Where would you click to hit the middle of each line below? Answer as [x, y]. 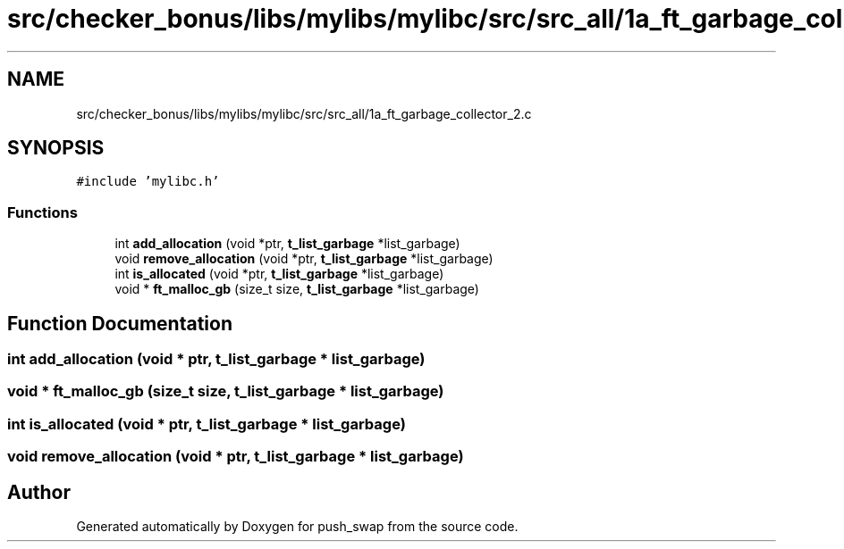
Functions [42, 212]
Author [39, 492]
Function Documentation [120, 323]
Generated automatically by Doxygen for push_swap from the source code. [297, 526]
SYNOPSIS [56, 148]
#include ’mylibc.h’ [148, 182]
